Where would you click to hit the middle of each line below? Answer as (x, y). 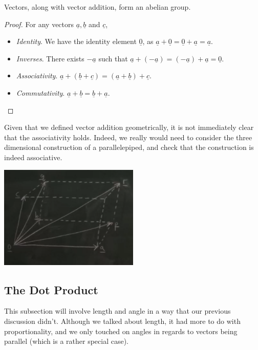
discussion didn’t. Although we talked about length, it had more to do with (122, 321)
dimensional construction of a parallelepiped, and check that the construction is (129, 147)
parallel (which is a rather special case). (66, 341)
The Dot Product (51, 289)
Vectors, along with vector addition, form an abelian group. (98, 7)
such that (113, 58)
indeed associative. (33, 157)
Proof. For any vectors (39, 24)
